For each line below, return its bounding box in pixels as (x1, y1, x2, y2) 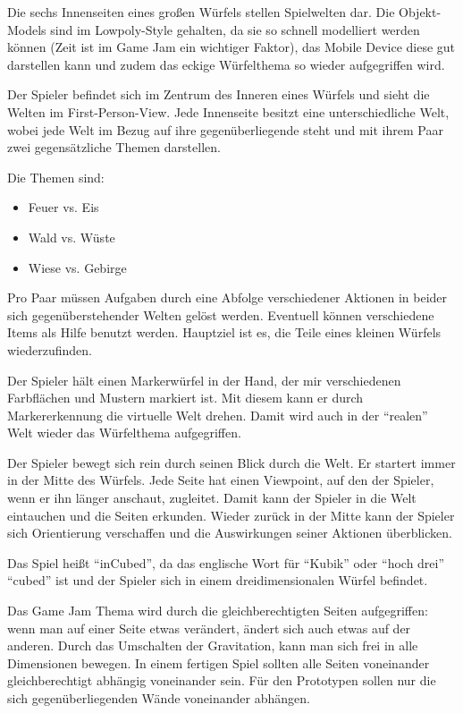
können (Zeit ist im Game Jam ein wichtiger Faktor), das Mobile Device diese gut (7, 38, 456, 56)
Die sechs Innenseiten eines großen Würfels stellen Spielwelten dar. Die (7, 3, 395, 21)
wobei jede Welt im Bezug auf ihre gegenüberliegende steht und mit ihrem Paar (7, 120, 443, 139)
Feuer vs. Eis (28, 198, 99, 216)
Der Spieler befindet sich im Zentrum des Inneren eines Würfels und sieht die (7, 85, 430, 104)
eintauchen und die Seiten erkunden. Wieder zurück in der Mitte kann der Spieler (7, 505, 455, 524)
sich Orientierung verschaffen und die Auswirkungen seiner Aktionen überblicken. (7, 523, 452, 542)
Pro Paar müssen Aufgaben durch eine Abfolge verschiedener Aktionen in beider (7, 288, 448, 307)
